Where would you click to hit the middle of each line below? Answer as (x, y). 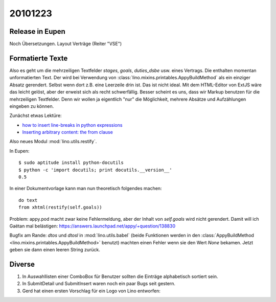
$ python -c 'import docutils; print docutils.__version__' (95, 170)
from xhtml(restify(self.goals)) (60, 207)
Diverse (22, 264)
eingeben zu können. (32, 106)
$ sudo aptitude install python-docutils (71, 163)
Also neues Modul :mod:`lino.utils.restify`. (53, 142)
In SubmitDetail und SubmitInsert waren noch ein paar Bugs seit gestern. (99, 284)
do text (28, 200)
